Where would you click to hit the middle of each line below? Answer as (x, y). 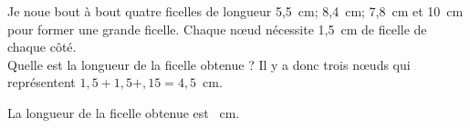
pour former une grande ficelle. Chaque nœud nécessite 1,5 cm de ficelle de (217, 29)
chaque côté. (42, 47)
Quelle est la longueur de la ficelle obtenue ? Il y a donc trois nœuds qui (209, 64)
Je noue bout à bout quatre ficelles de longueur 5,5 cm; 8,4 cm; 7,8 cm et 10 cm (235, 11)
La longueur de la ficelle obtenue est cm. (124, 112)
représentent (42, 82)
